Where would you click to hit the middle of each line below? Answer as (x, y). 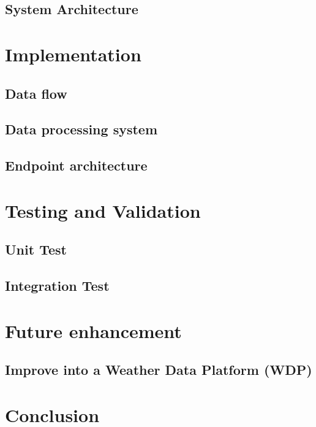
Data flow (36, 93)
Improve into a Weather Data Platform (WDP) (159, 370)
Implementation (73, 54)
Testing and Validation (103, 210)
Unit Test (36, 249)
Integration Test (57, 286)
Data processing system (81, 129)
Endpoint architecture (76, 165)
